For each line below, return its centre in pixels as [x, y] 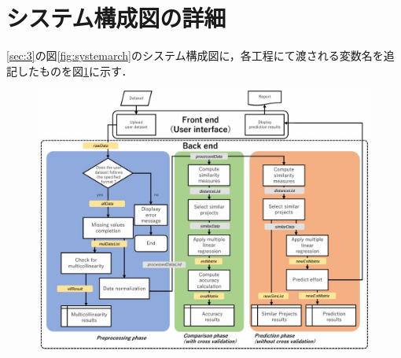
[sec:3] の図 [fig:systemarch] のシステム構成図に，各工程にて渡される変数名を [195, 55]
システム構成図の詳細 [116, 18]
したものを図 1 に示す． [75, 70]
